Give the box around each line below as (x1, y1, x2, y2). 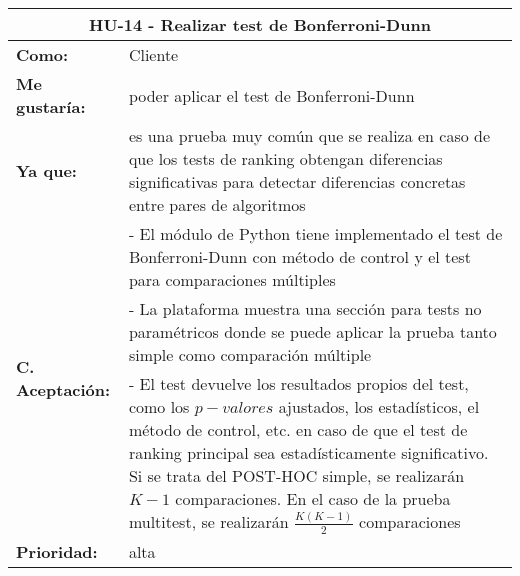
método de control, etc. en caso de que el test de (128, 418, 468, 441)
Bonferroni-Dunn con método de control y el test (128, 245, 471, 268)
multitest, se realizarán (128, 510, 289, 533)
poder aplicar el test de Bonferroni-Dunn (128, 83, 415, 107)
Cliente (128, 43, 179, 66)
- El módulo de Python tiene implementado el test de (128, 222, 503, 245)
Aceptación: (16, 377, 111, 401)
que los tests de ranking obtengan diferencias (128, 147, 443, 170)
